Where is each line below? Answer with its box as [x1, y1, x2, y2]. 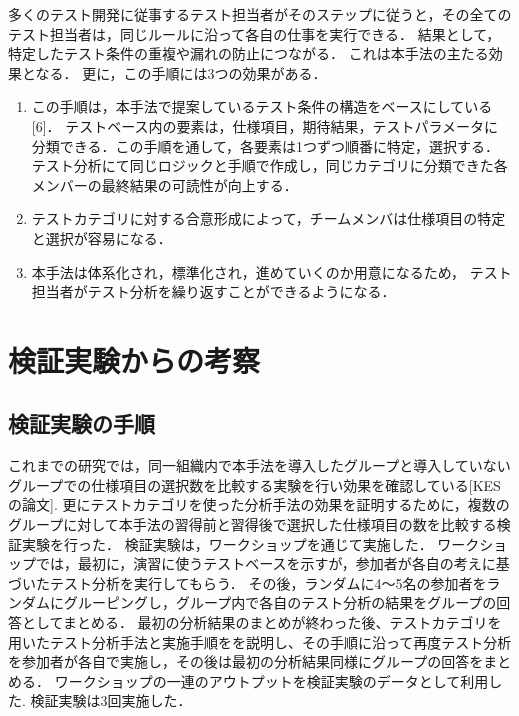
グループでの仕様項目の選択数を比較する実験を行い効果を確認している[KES [8, 474, 501, 495]
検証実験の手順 [8, 408, 155, 439]
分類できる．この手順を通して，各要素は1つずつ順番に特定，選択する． [31, 135, 500, 156]
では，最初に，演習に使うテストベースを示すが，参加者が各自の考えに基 [35, 553, 510, 574]
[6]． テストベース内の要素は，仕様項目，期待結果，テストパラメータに [31, 115, 499, 136]
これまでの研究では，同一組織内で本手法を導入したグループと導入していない [8, 455, 511, 476]
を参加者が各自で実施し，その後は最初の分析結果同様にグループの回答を [8, 651, 484, 672]
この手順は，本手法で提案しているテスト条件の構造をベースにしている [31, 96, 493, 117]
